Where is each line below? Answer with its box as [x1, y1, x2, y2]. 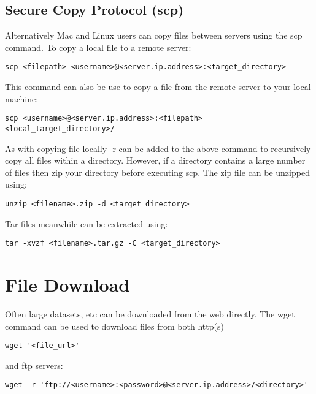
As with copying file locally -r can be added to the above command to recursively [5, 142, 311, 154]
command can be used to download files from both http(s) [5, 319, 224, 332]
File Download [5, 272, 130, 297]
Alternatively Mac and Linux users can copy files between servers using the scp [5, 29, 303, 42]
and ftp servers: [5, 358, 63, 371]
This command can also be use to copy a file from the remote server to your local [5, 80, 311, 93]
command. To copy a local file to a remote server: [5, 40, 191, 53]
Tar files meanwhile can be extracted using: [5, 217, 168, 230]
